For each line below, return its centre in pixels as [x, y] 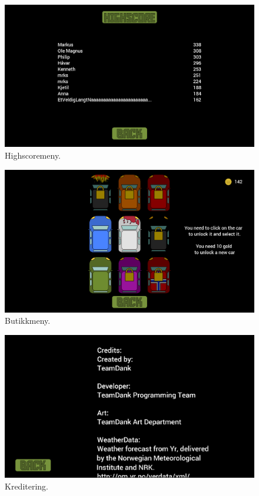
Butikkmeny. [28, 321]
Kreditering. [26, 486]
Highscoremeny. [33, 155]
